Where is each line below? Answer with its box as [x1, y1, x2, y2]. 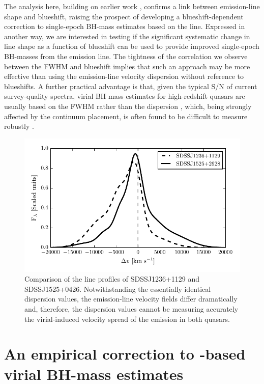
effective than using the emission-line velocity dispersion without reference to [4, 71, 244, 81]
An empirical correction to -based [4, 343, 246, 364]
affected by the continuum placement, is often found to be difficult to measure [4, 111, 248, 121]
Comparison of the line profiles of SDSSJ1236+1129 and [24, 273, 200, 284]
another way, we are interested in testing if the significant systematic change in [4, 31, 250, 41]
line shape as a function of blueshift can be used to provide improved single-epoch [4, 41, 259, 51]
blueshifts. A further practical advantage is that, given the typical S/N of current [4, 80, 257, 91]
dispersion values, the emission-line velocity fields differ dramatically [24, 293, 238, 304]
